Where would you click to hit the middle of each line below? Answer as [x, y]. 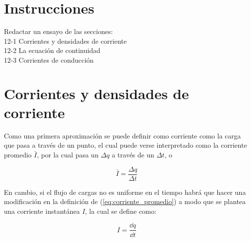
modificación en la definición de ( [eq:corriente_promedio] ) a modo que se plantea [125, 201]
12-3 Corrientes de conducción [49, 60]
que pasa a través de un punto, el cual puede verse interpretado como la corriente [125, 145]
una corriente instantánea [42, 211]
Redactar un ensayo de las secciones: [58, 31]
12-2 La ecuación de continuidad [52, 50]
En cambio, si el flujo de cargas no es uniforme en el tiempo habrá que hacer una [125, 192]
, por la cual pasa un [68, 155]
